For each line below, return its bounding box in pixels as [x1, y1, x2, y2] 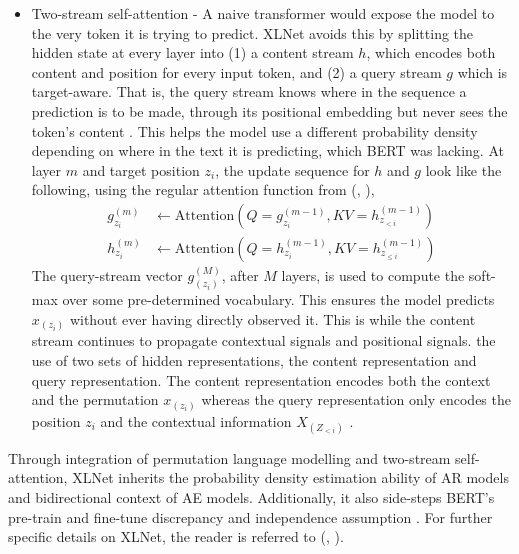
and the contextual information [100, 410, 292, 431]
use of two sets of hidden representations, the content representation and [31, 349, 477, 370]
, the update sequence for [215, 159, 370, 180]
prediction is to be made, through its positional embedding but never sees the [31, 100, 508, 121]
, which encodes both [366, 42, 496, 63]
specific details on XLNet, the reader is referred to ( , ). [8, 526, 344, 547]
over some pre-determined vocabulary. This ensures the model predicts [62, 289, 495, 310]
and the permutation [31, 389, 159, 410]
